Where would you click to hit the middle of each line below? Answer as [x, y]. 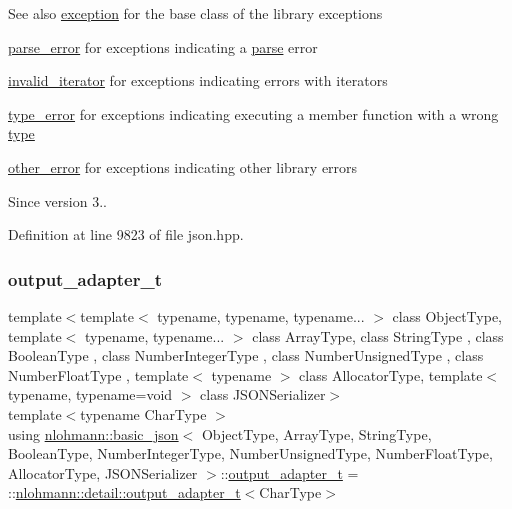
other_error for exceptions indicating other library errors [183, 166]
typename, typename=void [90, 394]
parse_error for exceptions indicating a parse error [163, 46]
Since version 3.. [57, 200]
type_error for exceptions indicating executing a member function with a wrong [253, 113]
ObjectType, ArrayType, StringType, [316, 433]
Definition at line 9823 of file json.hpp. [126, 234]
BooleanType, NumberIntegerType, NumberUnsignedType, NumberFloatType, [250, 453]
